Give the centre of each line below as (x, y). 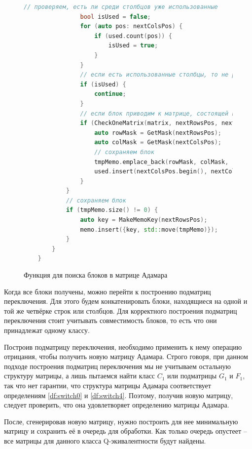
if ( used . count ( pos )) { (133, 36)
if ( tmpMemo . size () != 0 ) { (112, 210)
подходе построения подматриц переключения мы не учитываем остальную (118, 366)
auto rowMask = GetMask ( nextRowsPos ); (158, 133)
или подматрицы (192, 376)
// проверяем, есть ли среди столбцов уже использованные (121, 7)
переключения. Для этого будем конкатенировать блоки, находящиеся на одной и (126, 301)
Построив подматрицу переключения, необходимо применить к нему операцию (123, 347)
